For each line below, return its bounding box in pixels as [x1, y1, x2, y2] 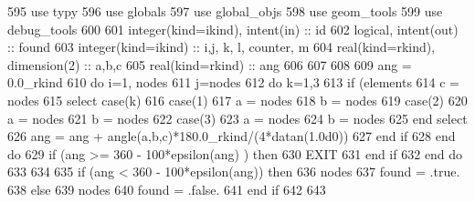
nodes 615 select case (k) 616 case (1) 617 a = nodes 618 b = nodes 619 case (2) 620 [7, 90, 468, 109]
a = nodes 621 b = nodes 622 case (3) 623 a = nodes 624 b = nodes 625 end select [7, 108, 468, 127]
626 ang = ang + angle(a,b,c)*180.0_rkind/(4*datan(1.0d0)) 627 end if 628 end [7, 126, 456, 146]
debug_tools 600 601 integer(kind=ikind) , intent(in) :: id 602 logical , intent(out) [7, 19, 459, 38]
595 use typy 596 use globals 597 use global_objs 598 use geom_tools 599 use [7, 2, 443, 20]
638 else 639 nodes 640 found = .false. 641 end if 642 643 [7, 179, 326, 198]
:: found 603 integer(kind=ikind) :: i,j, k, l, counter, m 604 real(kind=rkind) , [7, 37, 436, 56]
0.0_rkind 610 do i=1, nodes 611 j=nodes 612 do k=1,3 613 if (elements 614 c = [7, 73, 459, 92]
